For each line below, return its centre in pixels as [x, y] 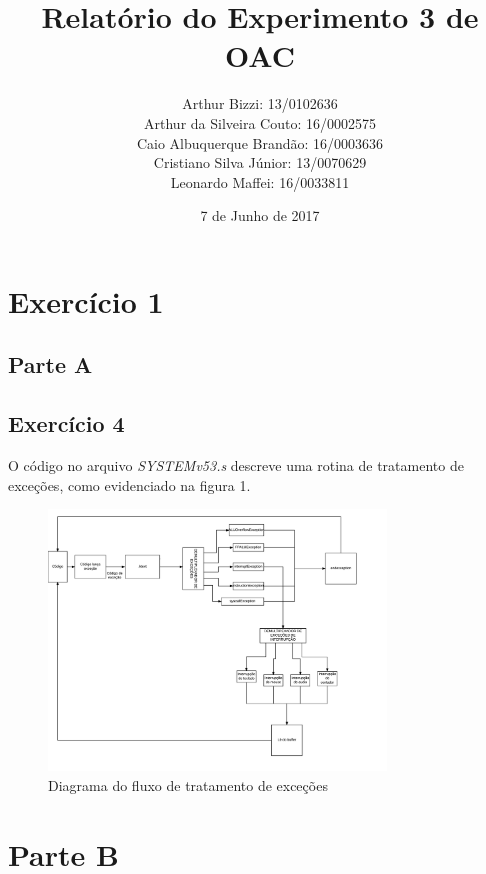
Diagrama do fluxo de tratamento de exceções [188, 784]
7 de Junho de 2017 [260, 215]
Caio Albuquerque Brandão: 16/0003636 [260, 142]
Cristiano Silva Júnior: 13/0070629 [260, 162]
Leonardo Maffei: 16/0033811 [260, 181]
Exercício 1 [86, 300]
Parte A [50, 364]
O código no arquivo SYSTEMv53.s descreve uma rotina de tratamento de [236, 465]
